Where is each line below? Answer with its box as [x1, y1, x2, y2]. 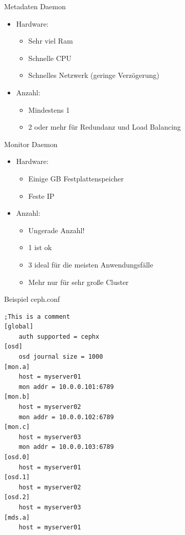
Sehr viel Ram [28, 35, 73, 46]
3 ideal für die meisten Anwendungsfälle [28, 259, 153, 270]
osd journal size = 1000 [18, 353, 103, 361]
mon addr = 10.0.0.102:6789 [18, 413, 114, 421]
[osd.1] [4, 474, 30, 481]
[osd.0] [4, 454, 30, 461]
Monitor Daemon [4, 138, 58, 149]
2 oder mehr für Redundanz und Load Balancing [28, 121, 181, 132]
